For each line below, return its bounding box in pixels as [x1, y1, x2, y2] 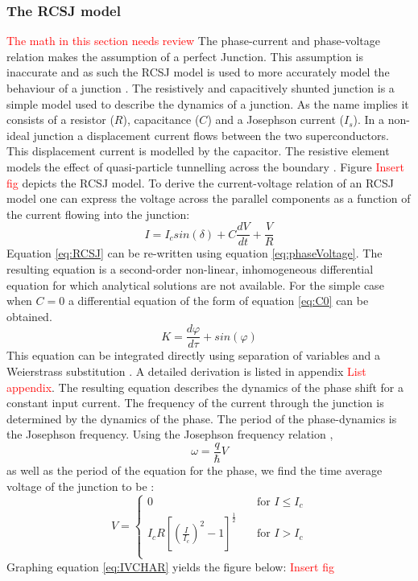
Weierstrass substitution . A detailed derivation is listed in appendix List [6, 363, 366, 380]
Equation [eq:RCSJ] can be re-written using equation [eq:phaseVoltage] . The [6, 245, 383, 262]
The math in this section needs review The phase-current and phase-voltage [6, 32, 381, 49]
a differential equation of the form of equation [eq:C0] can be [68, 292, 369, 309]
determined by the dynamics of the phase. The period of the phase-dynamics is [6, 410, 397, 426]
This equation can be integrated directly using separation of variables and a [6, 347, 381, 364]
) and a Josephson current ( [207, 111, 344, 128]
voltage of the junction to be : [6, 477, 155, 494]
